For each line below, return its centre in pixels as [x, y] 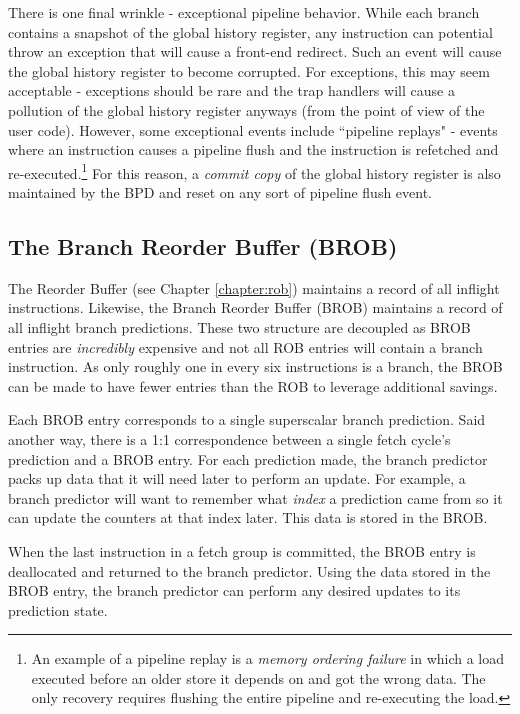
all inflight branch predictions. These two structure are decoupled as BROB [239, 326]
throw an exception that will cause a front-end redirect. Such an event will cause [255, 51]
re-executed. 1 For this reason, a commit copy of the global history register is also [254, 171]
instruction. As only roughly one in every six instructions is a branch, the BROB [255, 366]
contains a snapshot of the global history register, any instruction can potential [250, 31]
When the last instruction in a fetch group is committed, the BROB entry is [242, 550]
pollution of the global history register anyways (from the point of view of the [246, 109]
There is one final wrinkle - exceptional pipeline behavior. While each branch [244, 12]
